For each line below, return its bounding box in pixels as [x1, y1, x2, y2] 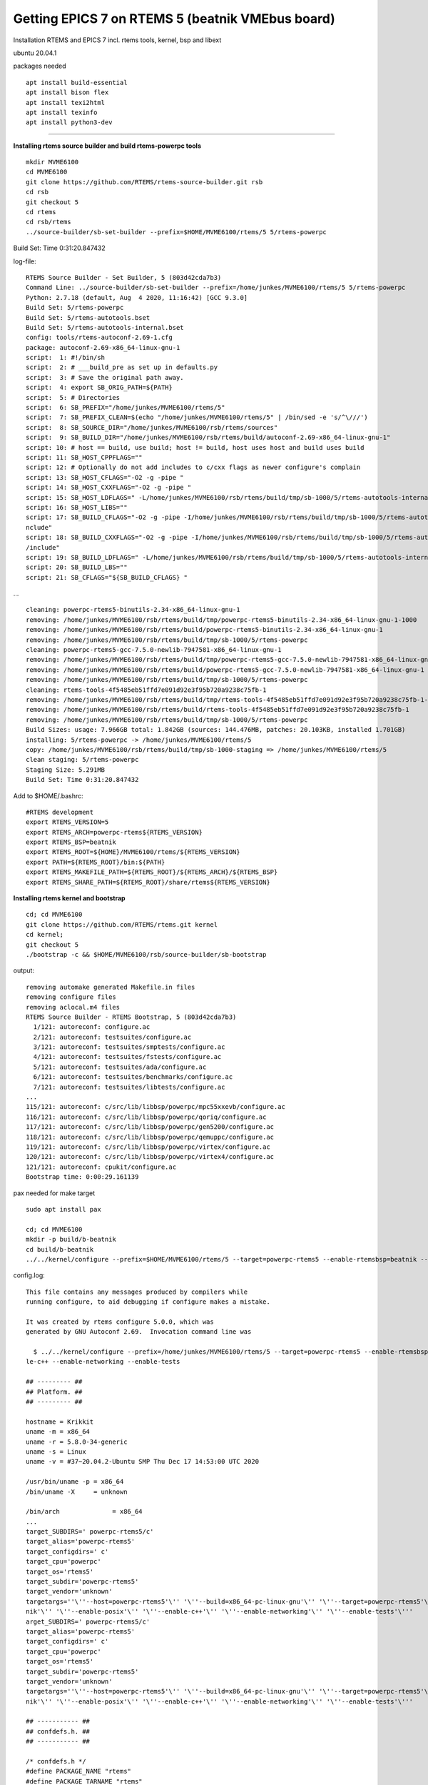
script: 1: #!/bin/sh [26, 353, 106, 362]
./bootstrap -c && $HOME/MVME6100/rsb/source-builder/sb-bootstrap [26, 950, 267, 958]
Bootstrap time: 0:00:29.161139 [26, 1173, 139, 1181]
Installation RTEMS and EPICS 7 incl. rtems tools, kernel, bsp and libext [13, 36, 222, 44]
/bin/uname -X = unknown [26, 1487, 128, 1496]
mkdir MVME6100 [26, 158, 79, 166]
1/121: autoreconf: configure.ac [33, 1023, 151, 1031]
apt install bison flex [26, 89, 109, 96]
